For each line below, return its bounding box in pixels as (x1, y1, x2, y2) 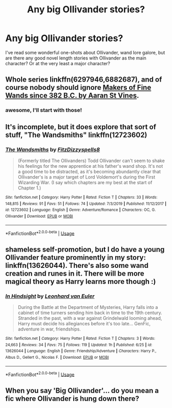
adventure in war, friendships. (17, 326, 81, 332)
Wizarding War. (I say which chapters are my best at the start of (17, 179, 153, 185)
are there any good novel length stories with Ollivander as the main (5, 55, 147, 61)
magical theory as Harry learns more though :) (5, 277, 156, 286)
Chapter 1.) (17, 185, 41, 191)
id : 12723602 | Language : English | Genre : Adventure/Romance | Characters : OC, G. (5, 207, 156, 212)
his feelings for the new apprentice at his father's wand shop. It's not (17, 163, 163, 169)
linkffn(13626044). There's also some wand (5, 261, 148, 270)
